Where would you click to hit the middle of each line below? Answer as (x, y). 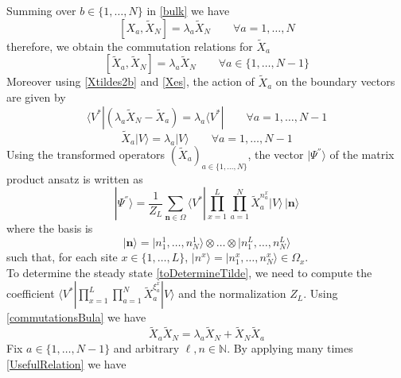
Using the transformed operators (86, 154)
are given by (36, 97)
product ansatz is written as (75, 178)
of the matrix (362, 154)
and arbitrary (146, 348)
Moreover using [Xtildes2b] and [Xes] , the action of (130, 81)
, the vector (276, 154)
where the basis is (50, 228)
